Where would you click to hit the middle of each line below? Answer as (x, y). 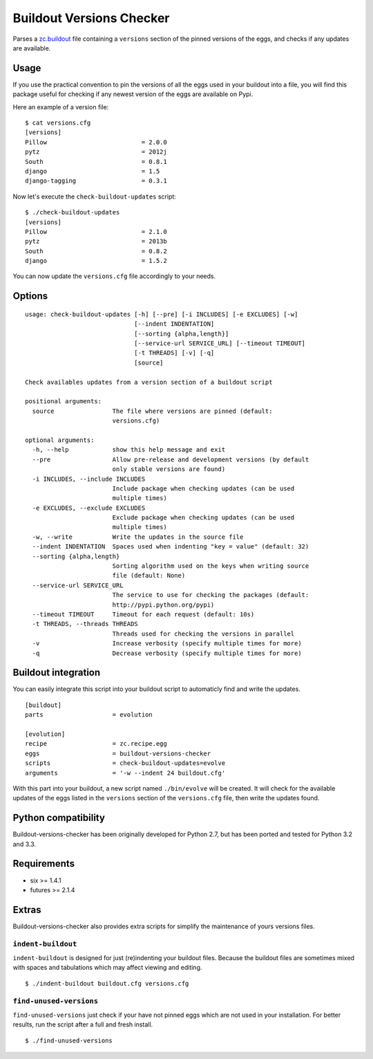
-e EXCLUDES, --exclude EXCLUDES (89, 508)
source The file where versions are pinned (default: (152, 411)
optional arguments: (60, 440)
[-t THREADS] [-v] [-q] (174, 353)
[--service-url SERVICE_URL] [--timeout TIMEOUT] (220, 343)
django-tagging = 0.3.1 (96, 181)
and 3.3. (24, 844)
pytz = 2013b (96, 241)
